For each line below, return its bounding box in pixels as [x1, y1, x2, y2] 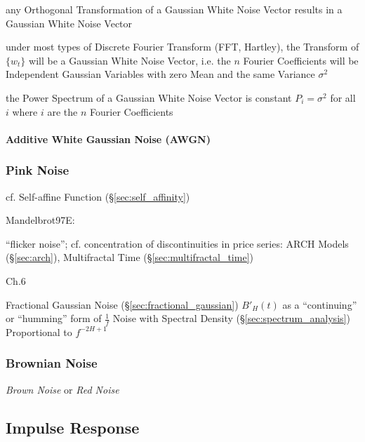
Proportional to [6, 324, 72, 339]
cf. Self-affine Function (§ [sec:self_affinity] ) [6, 189, 190, 203]
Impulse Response [6, 416, 140, 438]
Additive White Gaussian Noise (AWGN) [6, 131, 211, 146]
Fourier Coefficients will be [243, 53, 359, 67]
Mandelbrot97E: [6, 213, 75, 227]
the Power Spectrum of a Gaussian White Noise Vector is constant [6, 90, 292, 105]
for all [330, 90, 356, 105]
